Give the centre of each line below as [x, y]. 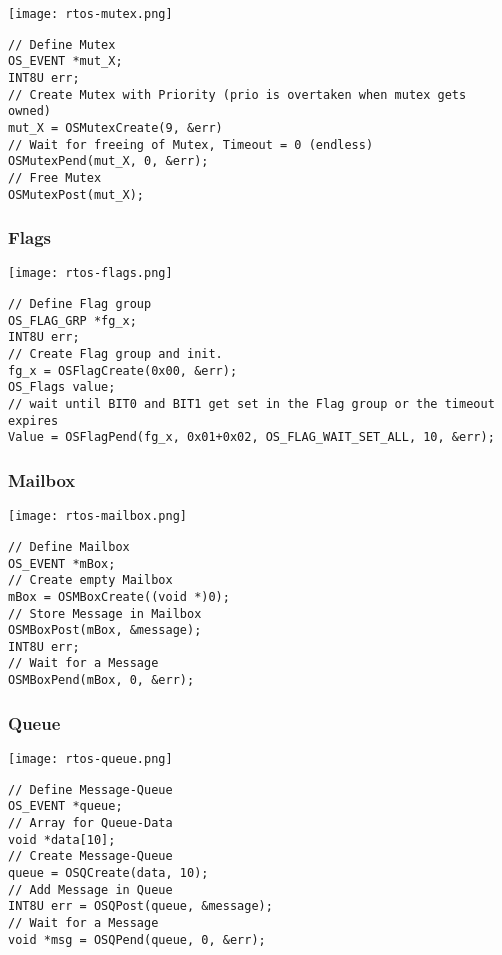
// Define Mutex [62, 44]
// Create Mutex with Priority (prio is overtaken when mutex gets [237, 94]
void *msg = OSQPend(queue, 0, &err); [137, 939]
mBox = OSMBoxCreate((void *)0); [119, 596]
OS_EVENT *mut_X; [65, 61]
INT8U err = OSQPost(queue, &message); [140, 906]
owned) [29, 111]
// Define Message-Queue [90, 789]
